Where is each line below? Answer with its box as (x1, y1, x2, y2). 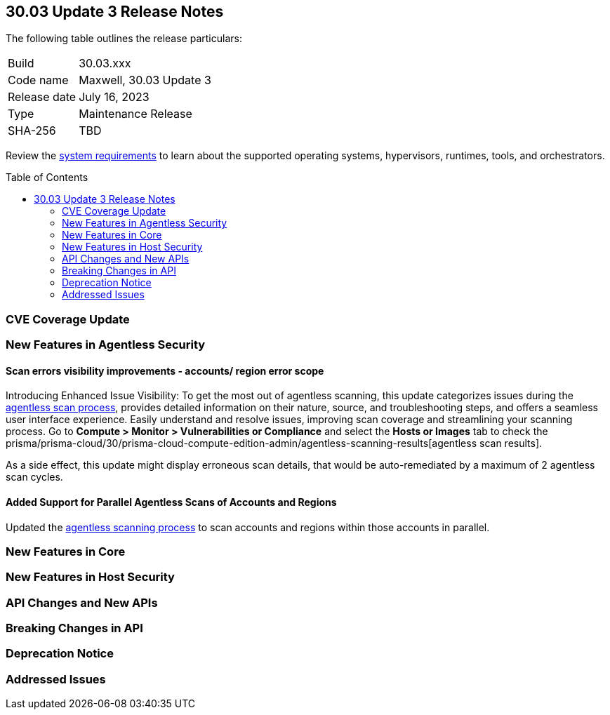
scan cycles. (6, 471, 63, 483)
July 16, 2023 (79, 90, 150, 105)
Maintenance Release (79, 107, 192, 121)
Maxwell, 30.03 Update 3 (79, 73, 211, 88)
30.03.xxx (79, 56, 131, 71)
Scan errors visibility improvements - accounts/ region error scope (6, 364, 324, 377)
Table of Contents (6, 171, 88, 184)
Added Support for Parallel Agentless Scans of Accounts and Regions (6, 496, 337, 508)
